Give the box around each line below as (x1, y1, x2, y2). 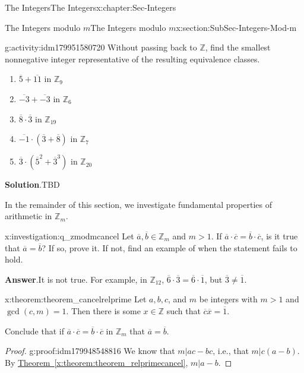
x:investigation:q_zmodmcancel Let (5, 229, 134, 242)
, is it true (261, 229, 298, 242)
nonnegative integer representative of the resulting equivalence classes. (5, 52, 260, 65)
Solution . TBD (5, 178, 60, 191)
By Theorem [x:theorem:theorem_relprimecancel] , (5, 356, 188, 368)
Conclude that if (5, 324, 64, 337)
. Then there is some (66, 304, 141, 317)
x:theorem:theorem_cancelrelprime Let (5, 293, 147, 305)
